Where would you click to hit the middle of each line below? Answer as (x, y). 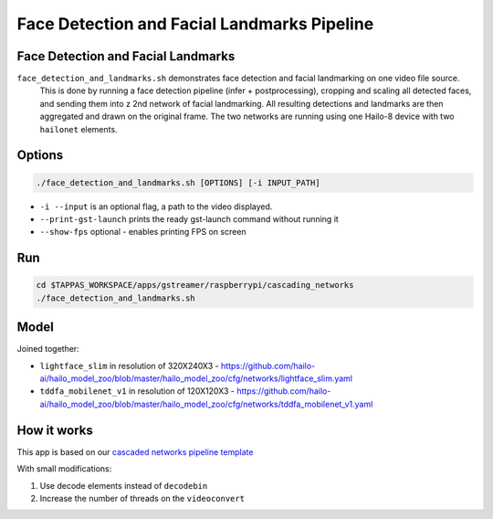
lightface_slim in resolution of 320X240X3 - (129, 365)
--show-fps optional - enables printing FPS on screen (143, 232)
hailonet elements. (79, 129)
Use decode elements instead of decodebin (124, 485)
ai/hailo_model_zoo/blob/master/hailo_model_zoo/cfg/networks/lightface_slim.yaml (196, 378)
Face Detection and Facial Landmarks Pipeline (195, 24)
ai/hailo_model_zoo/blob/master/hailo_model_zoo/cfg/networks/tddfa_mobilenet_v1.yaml (206, 404)
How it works (55, 430)
